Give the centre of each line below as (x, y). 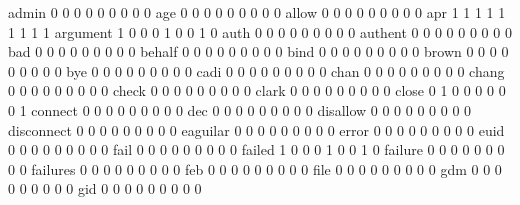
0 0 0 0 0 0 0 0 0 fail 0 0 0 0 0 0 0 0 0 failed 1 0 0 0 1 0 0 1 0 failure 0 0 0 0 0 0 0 (256, 149)
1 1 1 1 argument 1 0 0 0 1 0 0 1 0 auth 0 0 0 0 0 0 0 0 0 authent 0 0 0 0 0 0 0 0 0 (260, 31)
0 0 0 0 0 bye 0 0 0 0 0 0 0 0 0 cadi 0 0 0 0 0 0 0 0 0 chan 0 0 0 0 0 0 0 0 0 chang (256, 70)
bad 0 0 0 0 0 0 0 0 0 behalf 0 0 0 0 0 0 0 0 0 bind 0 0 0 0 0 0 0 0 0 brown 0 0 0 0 (258, 51)
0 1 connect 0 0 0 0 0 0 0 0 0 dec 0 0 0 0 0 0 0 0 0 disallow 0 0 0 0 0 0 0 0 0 (240, 109)
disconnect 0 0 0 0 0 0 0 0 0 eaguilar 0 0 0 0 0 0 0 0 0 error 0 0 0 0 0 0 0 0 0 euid (256, 129)
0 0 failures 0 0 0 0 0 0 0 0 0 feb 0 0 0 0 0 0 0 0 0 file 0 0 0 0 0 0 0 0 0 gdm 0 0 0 (255, 168)
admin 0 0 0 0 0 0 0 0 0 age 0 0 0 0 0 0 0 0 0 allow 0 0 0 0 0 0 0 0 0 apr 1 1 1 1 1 (257, 12)
